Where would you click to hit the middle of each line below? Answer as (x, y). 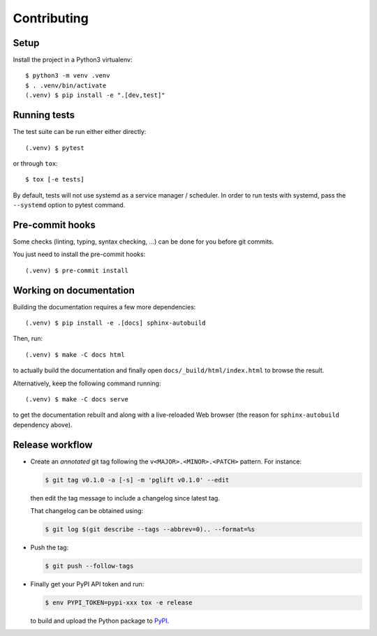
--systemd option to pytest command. (69, 205)
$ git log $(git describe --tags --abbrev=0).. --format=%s (150, 530)
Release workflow (53, 444)
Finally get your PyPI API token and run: (87, 584)
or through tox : (36, 163)
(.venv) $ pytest (55, 148)
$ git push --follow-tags (89, 566)
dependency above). (43, 424)
